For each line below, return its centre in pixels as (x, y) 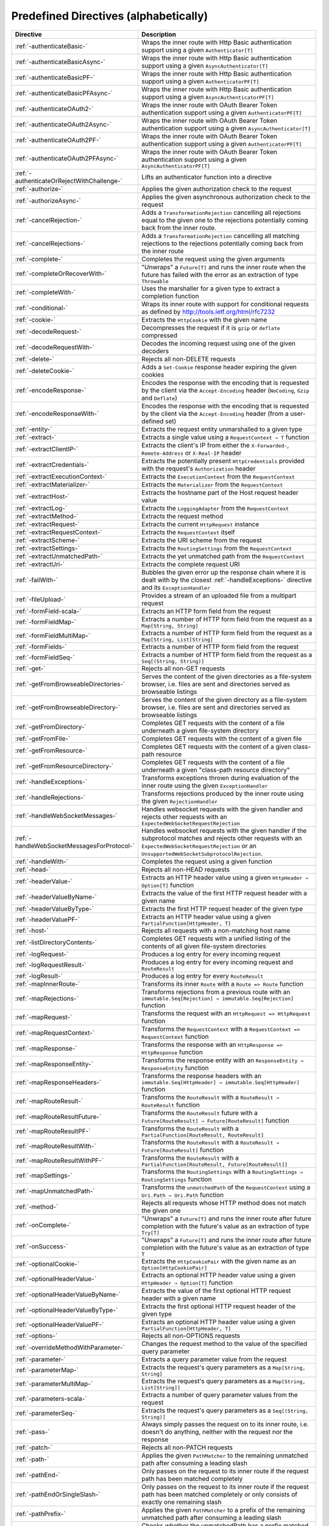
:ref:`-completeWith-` (45, 292)
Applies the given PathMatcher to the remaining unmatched (225, 1455)
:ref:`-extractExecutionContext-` (61, 476)
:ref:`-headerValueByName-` (56, 897)
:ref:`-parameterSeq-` (46, 1413)
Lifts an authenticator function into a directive (207, 177)
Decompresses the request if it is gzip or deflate (210, 328)
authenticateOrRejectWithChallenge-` (69, 181)
